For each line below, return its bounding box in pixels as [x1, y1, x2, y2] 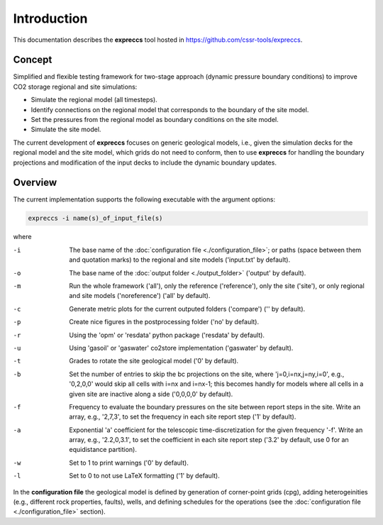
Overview [13, 177, 57, 189]
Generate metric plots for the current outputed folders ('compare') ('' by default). [69, 304, 306, 313]
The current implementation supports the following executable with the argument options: [13, 195, 276, 204]
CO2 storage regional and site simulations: [13, 82, 138, 91]
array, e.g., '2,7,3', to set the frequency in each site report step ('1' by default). [69, 412, 296, 421]
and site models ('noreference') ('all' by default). [69, 292, 211, 300]
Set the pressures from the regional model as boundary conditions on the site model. [30, 116, 279, 124]
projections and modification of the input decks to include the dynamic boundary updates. [13, 158, 277, 167]
